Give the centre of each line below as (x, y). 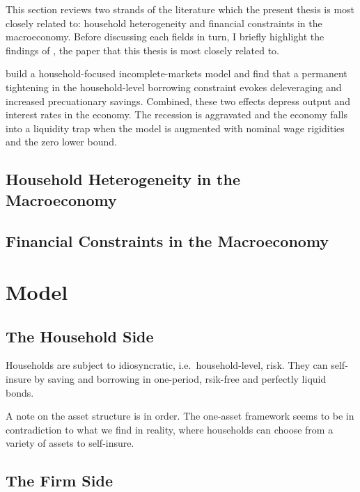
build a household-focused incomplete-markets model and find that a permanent (177, 73)
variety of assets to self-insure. (70, 443)
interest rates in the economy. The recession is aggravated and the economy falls (177, 114)
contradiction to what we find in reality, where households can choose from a (170, 429)
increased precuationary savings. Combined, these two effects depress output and (178, 101)
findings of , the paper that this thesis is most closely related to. (142, 50)
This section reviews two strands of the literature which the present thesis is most (180, 9)
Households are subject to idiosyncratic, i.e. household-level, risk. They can (167, 365)
